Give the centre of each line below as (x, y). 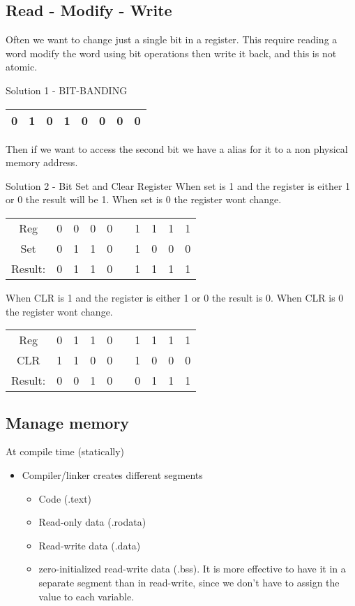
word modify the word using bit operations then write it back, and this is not (171, 53)
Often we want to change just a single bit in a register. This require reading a (172, 39)
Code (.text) (65, 498)
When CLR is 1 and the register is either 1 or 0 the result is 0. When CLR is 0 (175, 297)
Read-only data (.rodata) (92, 522)
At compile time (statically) (65, 451)
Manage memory (68, 422)
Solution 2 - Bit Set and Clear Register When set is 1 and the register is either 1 (178, 185)
